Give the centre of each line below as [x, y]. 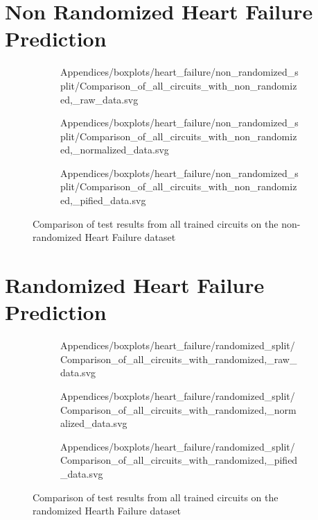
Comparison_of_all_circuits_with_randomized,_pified [179, 460]
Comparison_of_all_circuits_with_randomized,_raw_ [179, 359]
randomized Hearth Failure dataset [107, 511]
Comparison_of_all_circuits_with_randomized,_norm [178, 409]
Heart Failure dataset [130, 237]
